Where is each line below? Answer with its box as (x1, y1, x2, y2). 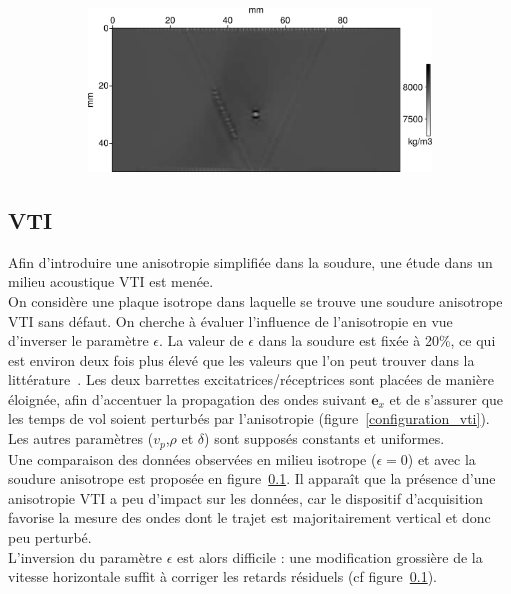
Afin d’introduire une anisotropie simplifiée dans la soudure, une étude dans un (8, 251, 493, 272)
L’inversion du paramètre (8, 546, 163, 567)
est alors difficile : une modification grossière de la (177, 546, 483, 567)
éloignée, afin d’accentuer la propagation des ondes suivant (8, 388, 367, 409)
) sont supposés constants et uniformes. (204, 428, 445, 449)
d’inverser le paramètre (8, 330, 149, 351)
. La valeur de (158, 330, 244, 351)
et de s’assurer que (389, 388, 504, 409)
